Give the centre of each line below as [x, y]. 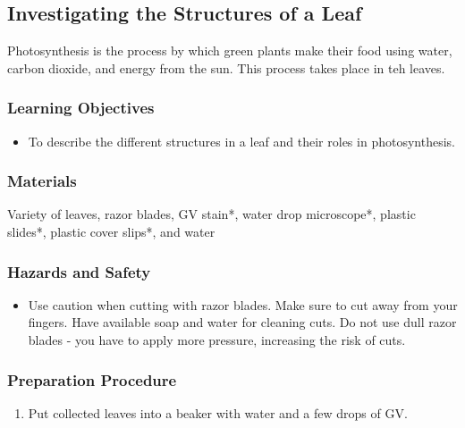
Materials [42, 181]
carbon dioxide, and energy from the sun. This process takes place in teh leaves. [226, 67]
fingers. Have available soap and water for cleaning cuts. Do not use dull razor [242, 322]
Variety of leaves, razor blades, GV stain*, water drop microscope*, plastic [211, 214]
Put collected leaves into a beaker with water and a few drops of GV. [218, 412]
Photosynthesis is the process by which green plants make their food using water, [230, 50]
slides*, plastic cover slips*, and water [111, 232]
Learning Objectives [81, 108]
